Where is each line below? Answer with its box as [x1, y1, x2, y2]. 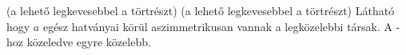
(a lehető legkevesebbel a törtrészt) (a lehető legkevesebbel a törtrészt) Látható [6, 2, 395, 18]
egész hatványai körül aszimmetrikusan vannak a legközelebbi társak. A [42, 18, 393, 34]
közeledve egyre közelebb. [26, 33, 151, 50]
